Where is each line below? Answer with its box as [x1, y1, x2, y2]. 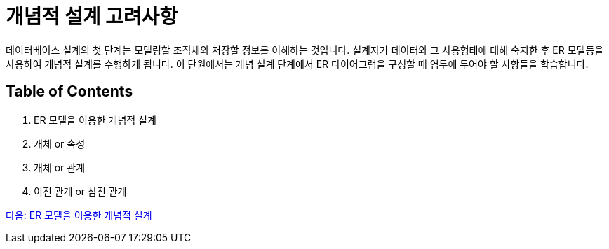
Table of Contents [6, 83, 133, 101]
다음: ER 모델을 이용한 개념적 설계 [6, 208, 152, 221]
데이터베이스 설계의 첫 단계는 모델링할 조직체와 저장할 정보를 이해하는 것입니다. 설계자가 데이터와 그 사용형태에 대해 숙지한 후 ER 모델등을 [6, 43, 604, 56]
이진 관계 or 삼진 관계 [34, 185, 127, 197]
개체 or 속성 [34, 137, 86, 150]
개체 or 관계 [34, 161, 86, 173]
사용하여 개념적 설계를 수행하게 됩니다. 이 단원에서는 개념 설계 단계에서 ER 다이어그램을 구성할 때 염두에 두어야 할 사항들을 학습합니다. [6, 57, 589, 70]
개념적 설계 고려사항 [6, 5, 178, 29]
